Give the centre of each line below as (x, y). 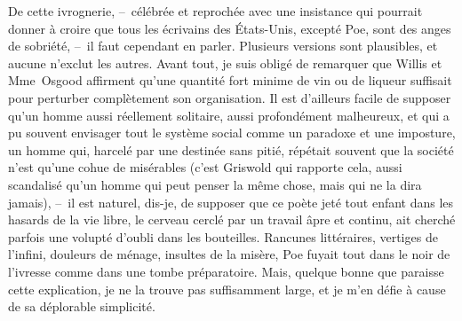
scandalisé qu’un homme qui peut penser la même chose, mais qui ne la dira (215, 184)
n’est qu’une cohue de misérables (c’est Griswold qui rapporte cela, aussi (205, 167)
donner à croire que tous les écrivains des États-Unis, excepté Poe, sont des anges (230, 28)
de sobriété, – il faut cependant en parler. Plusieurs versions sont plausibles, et (223, 46)
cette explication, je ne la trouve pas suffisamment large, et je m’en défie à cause (227, 289)
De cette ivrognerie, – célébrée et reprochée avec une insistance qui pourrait (215, 11)
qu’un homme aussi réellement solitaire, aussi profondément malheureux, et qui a (229, 115)
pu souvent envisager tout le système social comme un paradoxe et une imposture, (232, 133)
